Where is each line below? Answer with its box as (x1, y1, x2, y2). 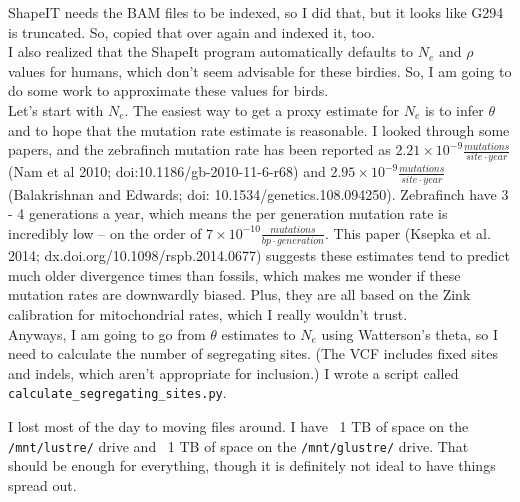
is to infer (424, 99, 484, 120)
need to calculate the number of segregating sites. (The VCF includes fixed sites (8, 343, 498, 364)
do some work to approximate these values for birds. (8, 80, 329, 101)
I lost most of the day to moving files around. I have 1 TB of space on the (8, 416, 469, 437)
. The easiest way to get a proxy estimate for (124, 99, 399, 120)
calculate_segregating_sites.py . (8, 382, 227, 403)
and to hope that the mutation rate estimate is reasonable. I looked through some (8, 119, 510, 140)
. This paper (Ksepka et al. (324, 222, 491, 243)
